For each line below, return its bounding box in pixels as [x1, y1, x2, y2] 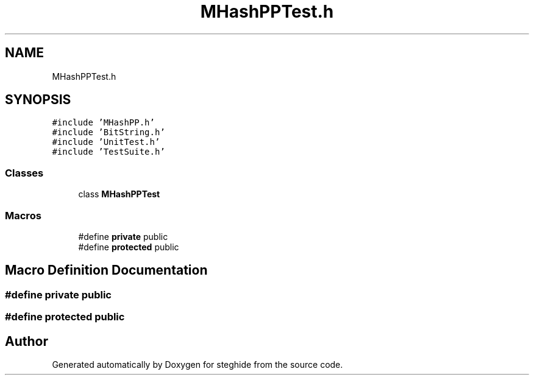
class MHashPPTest [78, 189, 160, 200]
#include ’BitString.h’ [52, 127, 165, 138]
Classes [5, 166, 44, 179]
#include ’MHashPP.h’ [52, 118, 155, 128]
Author [5, 333, 48, 349]
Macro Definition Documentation [5, 262, 208, 278]
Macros [5, 209, 41, 222]
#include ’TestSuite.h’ [52, 147, 165, 157]
